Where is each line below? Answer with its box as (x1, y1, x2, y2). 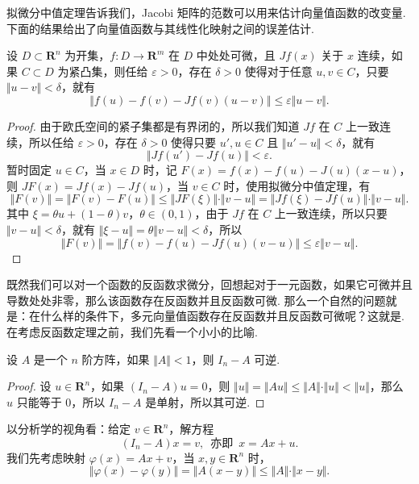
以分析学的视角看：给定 (6, 420, 131, 437)
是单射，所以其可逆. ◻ (145, 393, 265, 410)
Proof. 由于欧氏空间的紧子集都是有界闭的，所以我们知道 (6, 117, 300, 134)
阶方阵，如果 (81, 350, 150, 367)
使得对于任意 (244, 62, 313, 79)
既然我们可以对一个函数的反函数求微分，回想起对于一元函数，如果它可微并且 (6, 276, 413, 293)
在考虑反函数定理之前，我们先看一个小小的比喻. (6, 323, 258, 340)
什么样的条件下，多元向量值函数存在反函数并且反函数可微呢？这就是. (39, 307, 404, 324)
